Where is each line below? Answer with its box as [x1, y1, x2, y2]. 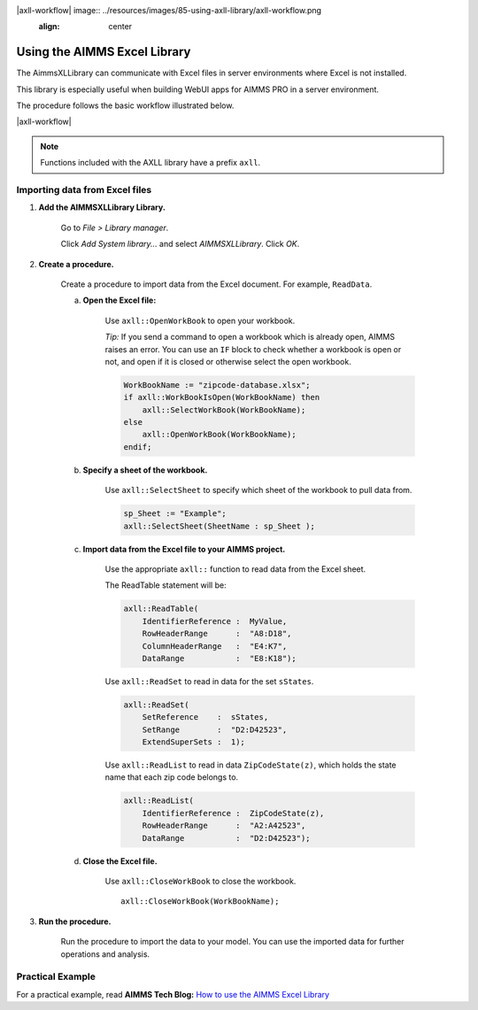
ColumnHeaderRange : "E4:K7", [142, 641, 288, 651]
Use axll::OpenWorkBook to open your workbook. [104, 315, 296, 326]
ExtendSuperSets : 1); [142, 737, 245, 747]
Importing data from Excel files [16, 184, 152, 197]
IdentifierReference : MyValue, [142, 616, 288, 626]
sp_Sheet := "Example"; [123, 509, 227, 519]
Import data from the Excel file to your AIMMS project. [82, 544, 286, 554]
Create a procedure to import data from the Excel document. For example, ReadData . [60, 279, 373, 289]
